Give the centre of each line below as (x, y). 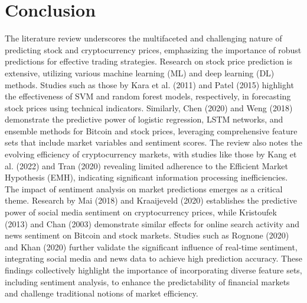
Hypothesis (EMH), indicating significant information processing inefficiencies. (146, 177)
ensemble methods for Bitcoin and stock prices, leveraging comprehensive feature (151, 130)
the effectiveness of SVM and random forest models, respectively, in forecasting (148, 96)
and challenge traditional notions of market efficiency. (102, 293)
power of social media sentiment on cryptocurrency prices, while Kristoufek (141, 212)
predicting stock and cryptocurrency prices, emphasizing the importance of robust (153, 49)
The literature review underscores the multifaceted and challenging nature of (143, 38)
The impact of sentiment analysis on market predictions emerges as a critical (144, 188)
